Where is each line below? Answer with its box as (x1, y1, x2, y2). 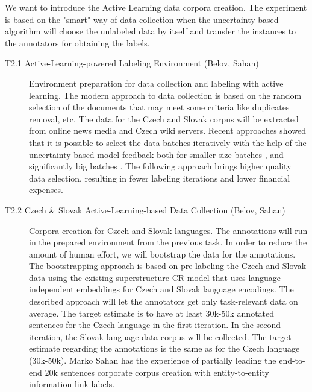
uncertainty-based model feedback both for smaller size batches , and (29, 148, 284, 160)
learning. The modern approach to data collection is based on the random (29, 89, 302, 101)
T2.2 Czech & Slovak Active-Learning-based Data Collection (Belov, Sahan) (5, 203, 285, 216)
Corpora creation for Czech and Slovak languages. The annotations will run (29, 224, 308, 236)
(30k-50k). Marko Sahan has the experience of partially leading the (29, 354, 276, 367)
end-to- (279, 354, 305, 367)
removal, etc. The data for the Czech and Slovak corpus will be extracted (29, 112, 299, 125)
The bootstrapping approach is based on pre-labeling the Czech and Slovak (29, 259, 307, 272)
